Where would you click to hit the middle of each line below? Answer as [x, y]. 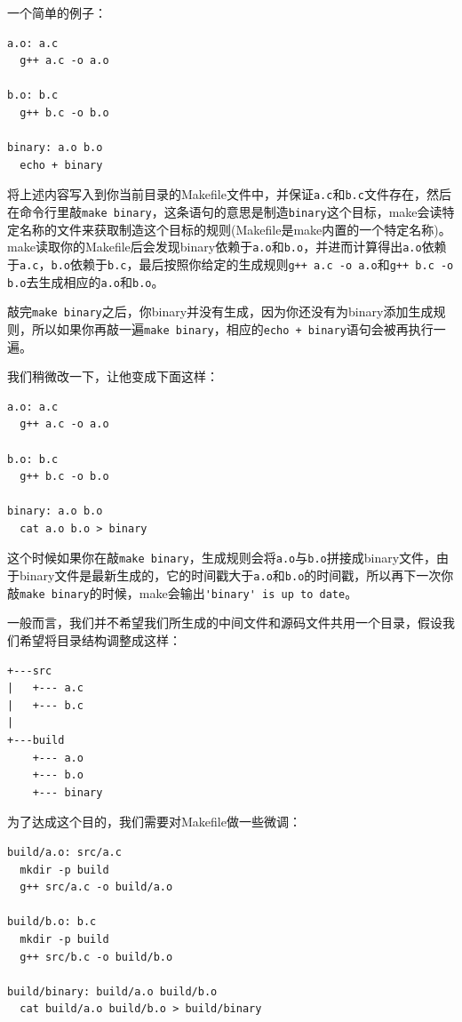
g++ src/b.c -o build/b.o [96, 957]
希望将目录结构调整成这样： [100, 640]
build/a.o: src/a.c [64, 852]
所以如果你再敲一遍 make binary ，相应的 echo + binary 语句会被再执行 [232, 328]
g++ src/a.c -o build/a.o [96, 887]
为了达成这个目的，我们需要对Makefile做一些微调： [154, 822]
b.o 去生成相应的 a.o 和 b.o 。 [86, 281]
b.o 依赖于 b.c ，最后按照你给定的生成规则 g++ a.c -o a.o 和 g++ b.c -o [252, 263]
